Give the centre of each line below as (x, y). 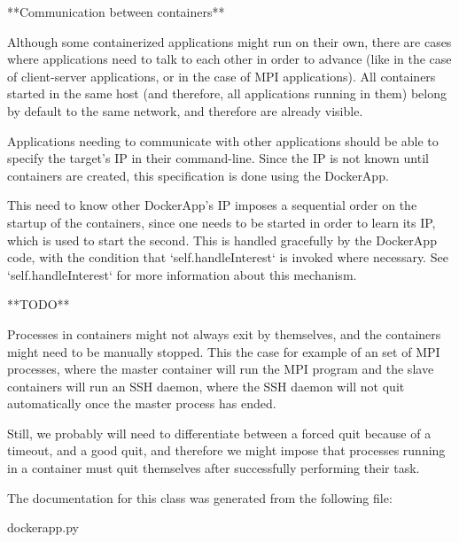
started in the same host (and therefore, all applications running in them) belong (227, 93)
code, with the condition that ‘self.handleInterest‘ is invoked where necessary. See (228, 257)
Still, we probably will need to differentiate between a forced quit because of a (219, 433)
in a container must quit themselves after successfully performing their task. (214, 468)
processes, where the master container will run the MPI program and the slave (221, 369)
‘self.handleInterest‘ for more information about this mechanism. (182, 274)
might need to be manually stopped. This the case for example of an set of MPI (224, 351)
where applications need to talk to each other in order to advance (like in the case (229, 59)
